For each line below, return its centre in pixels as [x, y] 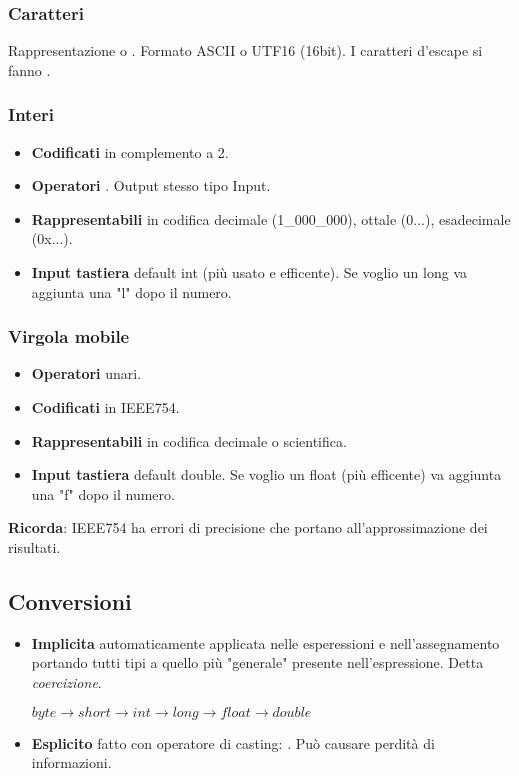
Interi [31, 114]
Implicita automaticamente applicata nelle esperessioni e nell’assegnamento [265, 642]
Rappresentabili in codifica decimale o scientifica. [189, 440]
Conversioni [70, 600]
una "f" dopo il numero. [103, 493]
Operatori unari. [86, 373]
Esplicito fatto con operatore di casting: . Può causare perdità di [233, 742]
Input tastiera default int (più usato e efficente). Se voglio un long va [249, 272]
